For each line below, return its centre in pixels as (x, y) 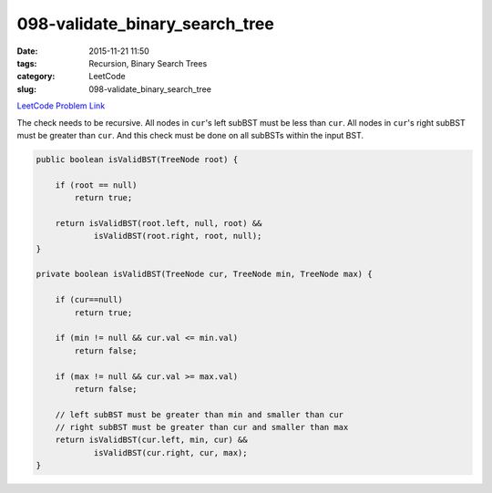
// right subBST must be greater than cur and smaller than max (202, 427)
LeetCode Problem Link (61, 106)
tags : (27, 63)
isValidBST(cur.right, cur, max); (170, 452)
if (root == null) (96, 185)
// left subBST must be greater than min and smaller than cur (200, 414)
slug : (26, 89)
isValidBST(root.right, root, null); (178, 236)
